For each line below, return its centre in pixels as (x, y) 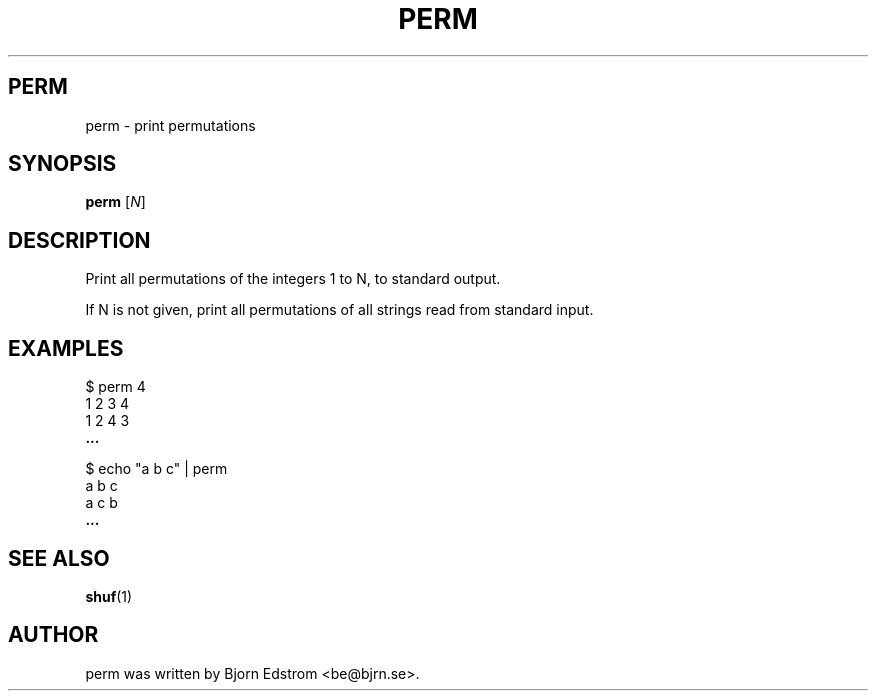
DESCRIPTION (79, 240)
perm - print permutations (170, 125)
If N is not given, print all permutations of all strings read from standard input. (339, 310)
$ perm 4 (115, 387)
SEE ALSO (59, 558)
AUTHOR (53, 635)
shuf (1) (109, 596)
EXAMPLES (66, 348)
